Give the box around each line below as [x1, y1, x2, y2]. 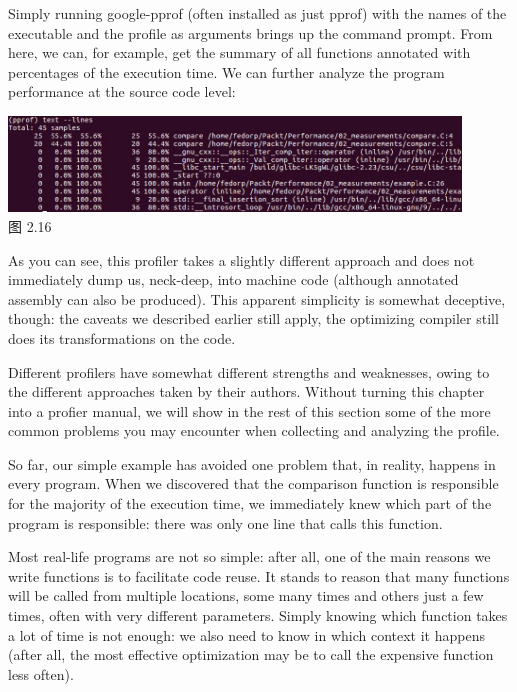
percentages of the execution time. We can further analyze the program [8, 61, 445, 82]
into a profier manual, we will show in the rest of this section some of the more [8, 400, 491, 421]
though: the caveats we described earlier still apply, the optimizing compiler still [8, 308, 499, 329]
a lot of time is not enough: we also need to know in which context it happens [8, 624, 485, 645]
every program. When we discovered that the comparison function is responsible [8, 473, 499, 494]
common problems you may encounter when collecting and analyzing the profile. [8, 420, 500, 441]
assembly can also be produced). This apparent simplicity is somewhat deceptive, [8, 288, 506, 309]
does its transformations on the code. [8, 327, 236, 348]
